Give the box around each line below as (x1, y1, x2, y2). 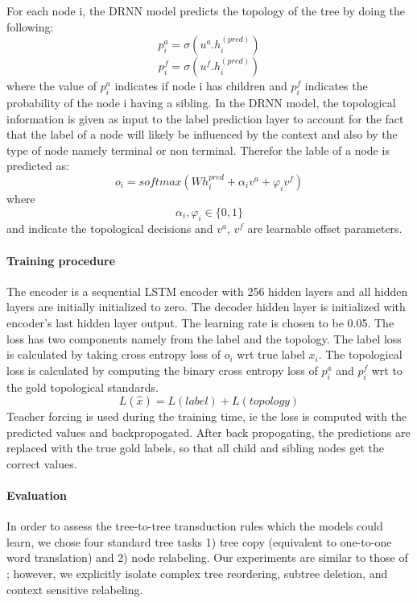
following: (6, 18, 54, 35)
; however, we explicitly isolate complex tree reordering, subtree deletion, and (6, 565, 388, 582)
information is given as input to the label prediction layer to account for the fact (6, 110, 404, 127)
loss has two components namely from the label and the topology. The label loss (6, 330, 402, 347)
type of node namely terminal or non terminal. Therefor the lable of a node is (6, 141, 390, 158)
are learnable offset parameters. (247, 220, 403, 237)
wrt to (371, 361, 403, 378)
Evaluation (6, 487, 67, 504)
